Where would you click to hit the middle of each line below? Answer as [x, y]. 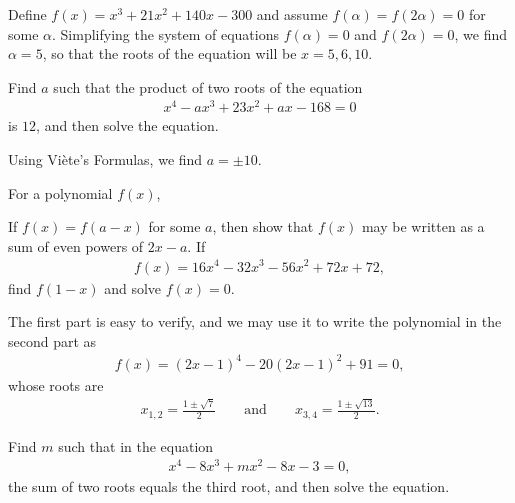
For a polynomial [60, 192]
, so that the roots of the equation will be [169, 53]
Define [27, 14]
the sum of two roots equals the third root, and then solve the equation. [229, 486]
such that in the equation [136, 445]
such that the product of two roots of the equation [208, 86]
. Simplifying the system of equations [165, 33]
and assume [292, 14]
